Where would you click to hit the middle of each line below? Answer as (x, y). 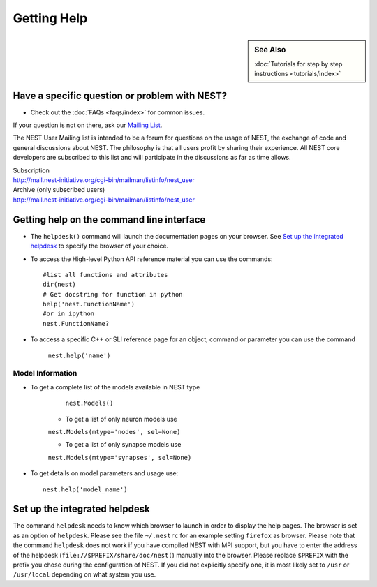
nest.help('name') (79, 355)
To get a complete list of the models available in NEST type (115, 387)
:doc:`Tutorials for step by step (298, 64)
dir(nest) (59, 285)
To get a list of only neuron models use (121, 419)
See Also (270, 50)
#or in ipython (69, 314)
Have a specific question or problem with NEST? (120, 95)
